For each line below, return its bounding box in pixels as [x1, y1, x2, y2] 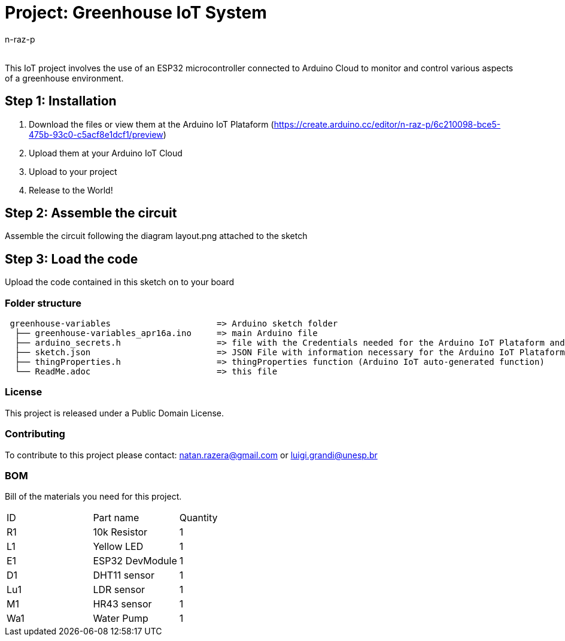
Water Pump [93, 612, 148, 625]
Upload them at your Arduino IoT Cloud [29, 147, 183, 158]
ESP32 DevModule [93, 555, 177, 567]
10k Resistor [93, 526, 148, 539]
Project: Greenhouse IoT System [5, 2, 267, 23]
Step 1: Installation [5, 93, 117, 109]
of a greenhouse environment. [5, 72, 124, 83]
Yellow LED [93, 540, 144, 553]
